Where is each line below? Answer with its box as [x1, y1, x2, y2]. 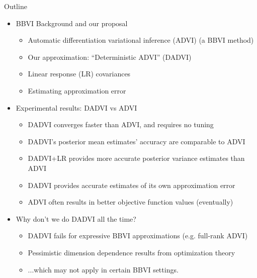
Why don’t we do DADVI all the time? [16, 213, 136, 224]
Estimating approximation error [28, 85, 126, 96]
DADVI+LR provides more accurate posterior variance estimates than [28, 153, 245, 163]
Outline [4, 1, 27, 11]
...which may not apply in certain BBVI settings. [28, 264, 179, 274]
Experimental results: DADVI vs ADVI [16, 102, 137, 113]
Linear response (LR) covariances [28, 68, 131, 79]
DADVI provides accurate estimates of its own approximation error [28, 179, 235, 190]
